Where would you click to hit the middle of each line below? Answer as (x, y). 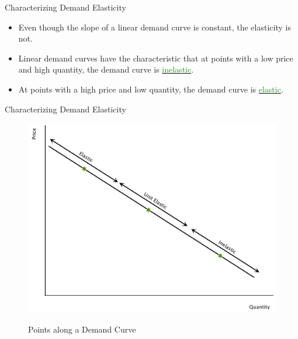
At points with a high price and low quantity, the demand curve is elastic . (151, 89)
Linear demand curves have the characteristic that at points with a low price (156, 58)
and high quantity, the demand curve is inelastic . (106, 69)
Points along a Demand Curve (82, 329)
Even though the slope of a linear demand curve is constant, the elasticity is (155, 27)
